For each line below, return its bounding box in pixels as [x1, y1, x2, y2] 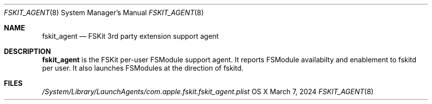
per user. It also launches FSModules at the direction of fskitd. [42, 64, 244, 72]
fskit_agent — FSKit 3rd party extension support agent [42, 32, 219, 40]
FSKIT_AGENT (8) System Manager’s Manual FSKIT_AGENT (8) [4, 8, 204, 17]
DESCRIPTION [4, 47, 51, 55]
